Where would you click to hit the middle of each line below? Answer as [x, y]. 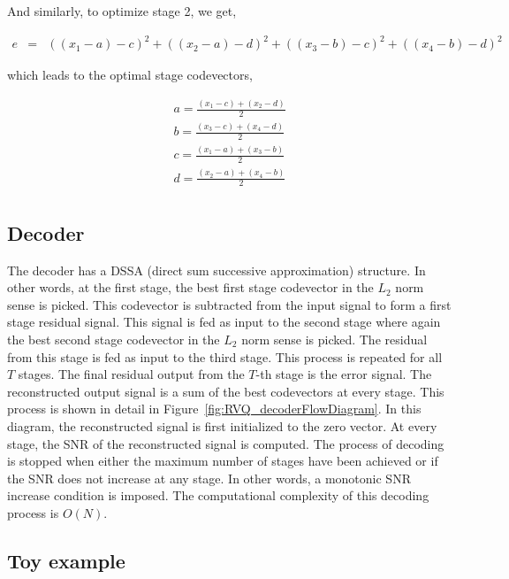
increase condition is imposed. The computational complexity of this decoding [218, 495]
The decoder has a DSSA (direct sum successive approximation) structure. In [217, 270]
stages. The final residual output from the [131, 374]
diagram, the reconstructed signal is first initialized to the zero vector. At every [222, 425]
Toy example [66, 560]
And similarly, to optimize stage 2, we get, [122, 11]
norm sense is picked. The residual [334, 340]
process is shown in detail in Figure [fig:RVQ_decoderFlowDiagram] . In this [214, 409]
